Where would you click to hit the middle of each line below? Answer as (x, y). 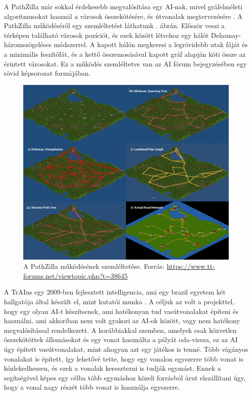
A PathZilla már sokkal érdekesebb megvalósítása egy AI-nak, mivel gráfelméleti (123, 6)
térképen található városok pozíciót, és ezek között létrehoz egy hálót (106, 35)
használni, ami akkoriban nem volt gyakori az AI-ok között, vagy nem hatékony (122, 321)
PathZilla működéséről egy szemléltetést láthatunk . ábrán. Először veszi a (114, 25)
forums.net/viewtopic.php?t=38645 (76, 275)
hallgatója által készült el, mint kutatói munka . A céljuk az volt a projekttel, (119, 301)
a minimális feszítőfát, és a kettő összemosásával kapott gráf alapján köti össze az (125, 54)
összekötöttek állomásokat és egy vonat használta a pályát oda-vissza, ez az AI (121, 339)
